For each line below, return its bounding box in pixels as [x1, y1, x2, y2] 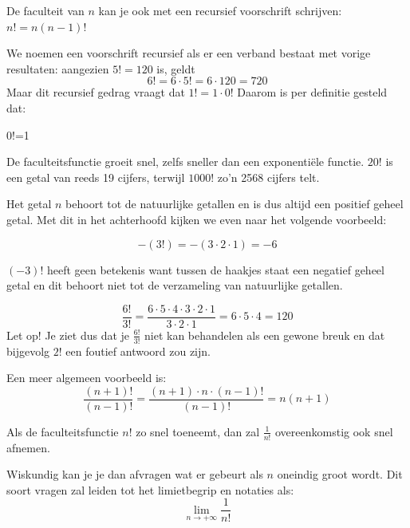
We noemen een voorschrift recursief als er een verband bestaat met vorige [6, 45, 371, 61]
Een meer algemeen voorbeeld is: [6, 369, 167, 386]
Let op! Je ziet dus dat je [6, 326, 130, 343]
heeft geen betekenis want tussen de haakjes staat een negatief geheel [46, 261, 384, 278]
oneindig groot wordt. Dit [277, 466, 403, 483]
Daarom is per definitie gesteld [237, 84, 388, 100]
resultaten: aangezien [6, 60, 109, 77]
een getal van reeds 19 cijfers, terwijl [6, 168, 185, 185]
